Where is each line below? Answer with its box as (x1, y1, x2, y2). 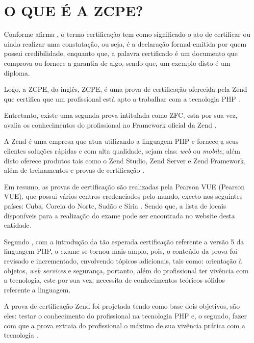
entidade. (4, 220, 31, 230)
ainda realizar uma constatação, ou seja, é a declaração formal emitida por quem (4, 38, 247, 49)
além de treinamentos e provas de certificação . (4, 165, 145, 175)
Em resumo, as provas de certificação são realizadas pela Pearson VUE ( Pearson (4, 181, 245, 191)
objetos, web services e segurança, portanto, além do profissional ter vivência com (4, 265, 249, 275)
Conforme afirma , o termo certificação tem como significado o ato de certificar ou (4, 29, 251, 39)
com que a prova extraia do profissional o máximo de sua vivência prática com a (4, 320, 245, 330)
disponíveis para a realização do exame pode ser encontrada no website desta (4, 210, 235, 220)
